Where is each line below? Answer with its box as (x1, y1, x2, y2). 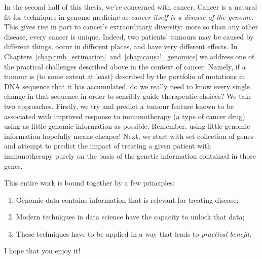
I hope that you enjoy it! (4, 245, 81, 256)
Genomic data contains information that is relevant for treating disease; (16, 194, 239, 205)
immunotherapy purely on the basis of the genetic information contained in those (4, 150, 256, 161)
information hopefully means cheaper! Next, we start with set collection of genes (4, 130, 253, 141)
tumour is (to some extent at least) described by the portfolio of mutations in (4, 71, 245, 82)
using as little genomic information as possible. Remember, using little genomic (4, 121, 250, 131)
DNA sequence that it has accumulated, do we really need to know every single (4, 81, 250, 91)
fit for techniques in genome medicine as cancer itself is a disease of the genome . (4, 11, 253, 22)
